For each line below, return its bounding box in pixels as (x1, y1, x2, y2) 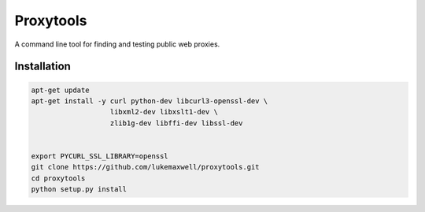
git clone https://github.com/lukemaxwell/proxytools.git (31, 162, 260, 172)
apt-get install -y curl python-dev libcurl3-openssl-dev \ (31, 96, 268, 106)
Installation (14, 60, 71, 73)
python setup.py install (31, 185, 128, 194)
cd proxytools (31, 173, 86, 183)
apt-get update (31, 85, 90, 95)
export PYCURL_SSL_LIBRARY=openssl (31, 151, 168, 161)
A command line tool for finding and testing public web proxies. (14, 39, 220, 49)
